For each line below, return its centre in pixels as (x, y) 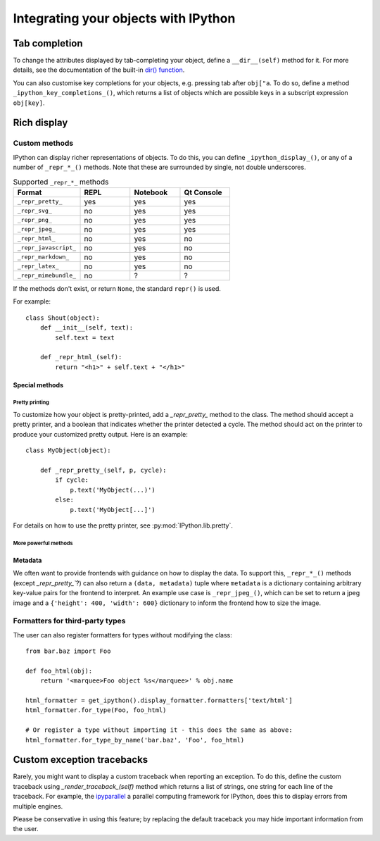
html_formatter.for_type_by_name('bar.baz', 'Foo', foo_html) (135, 740)
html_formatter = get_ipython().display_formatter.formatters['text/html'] (159, 700)
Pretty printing (31, 403)
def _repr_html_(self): (81, 357)
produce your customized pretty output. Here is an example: (100, 434)
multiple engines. (38, 806)
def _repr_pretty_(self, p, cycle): (103, 470)
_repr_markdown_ (43, 257)
